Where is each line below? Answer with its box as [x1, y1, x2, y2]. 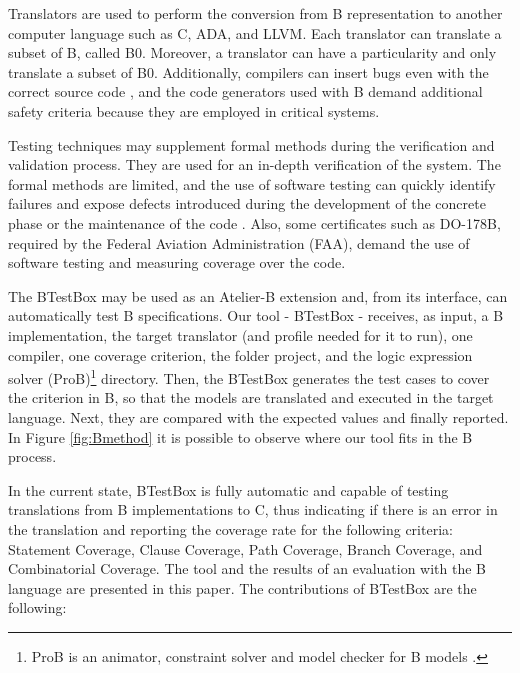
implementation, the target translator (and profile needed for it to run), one [8, 324, 473, 345]
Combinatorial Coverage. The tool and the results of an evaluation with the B [8, 558, 487, 579]
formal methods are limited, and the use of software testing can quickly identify [8, 173, 496, 194]
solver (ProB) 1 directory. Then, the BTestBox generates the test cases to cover [8, 365, 490, 388]
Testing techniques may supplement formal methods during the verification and [8, 134, 495, 155]
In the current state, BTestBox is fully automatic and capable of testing [8, 479, 449, 500]
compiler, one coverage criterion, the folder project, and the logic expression [8, 344, 473, 365]
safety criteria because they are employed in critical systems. [8, 100, 380, 121]
